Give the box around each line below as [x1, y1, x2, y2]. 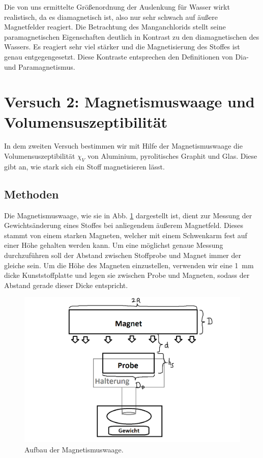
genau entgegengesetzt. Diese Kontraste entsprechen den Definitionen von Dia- [4, 51, 249, 62]
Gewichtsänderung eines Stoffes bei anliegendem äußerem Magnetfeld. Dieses [4, 220, 244, 231]
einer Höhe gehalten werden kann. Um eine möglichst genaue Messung [4, 240, 223, 250]
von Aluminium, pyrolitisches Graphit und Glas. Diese [87, 151, 257, 161]
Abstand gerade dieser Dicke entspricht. [4, 279, 128, 290]
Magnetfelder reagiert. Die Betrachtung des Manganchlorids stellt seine [4, 21, 226, 32]
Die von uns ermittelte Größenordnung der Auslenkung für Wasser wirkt [4, 2, 230, 12]
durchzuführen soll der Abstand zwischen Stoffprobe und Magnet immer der [4, 250, 242, 261]
